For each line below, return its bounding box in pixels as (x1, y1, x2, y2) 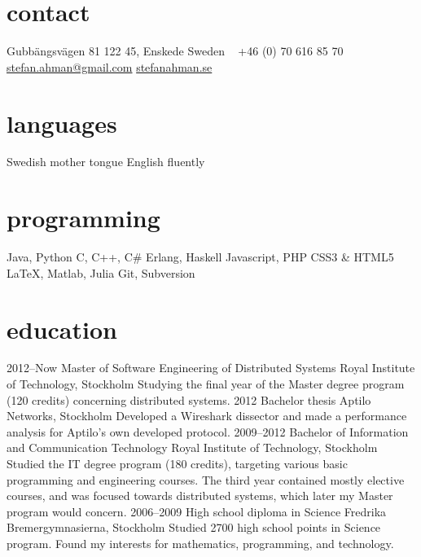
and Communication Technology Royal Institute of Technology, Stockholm (7, 439, 378, 456)
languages (7, 106, 117, 139)
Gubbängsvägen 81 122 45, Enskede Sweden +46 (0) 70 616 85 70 (7, 42, 344, 59)
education (7, 312, 117, 345)
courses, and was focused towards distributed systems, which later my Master (7, 487, 393, 504)
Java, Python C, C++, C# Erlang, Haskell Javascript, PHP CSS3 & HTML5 (7, 248, 394, 265)
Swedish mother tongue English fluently (7, 153, 205, 170)
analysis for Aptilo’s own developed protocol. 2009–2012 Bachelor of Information (7, 423, 409, 440)
